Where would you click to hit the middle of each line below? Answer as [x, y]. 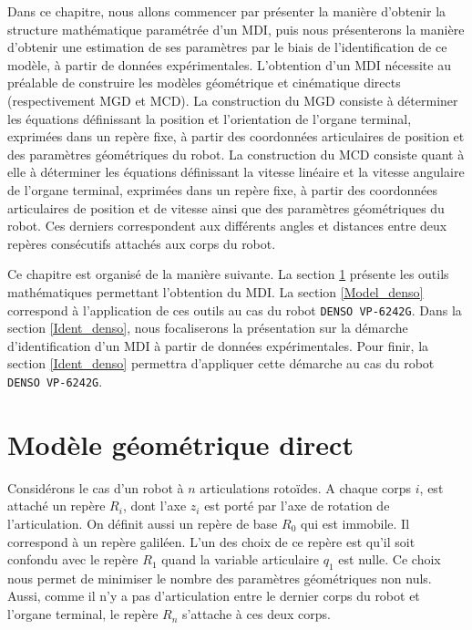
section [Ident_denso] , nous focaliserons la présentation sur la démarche [208, 328]
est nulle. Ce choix [390, 559]
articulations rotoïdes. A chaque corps [306, 487]
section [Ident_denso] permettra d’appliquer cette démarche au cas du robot [221, 363]
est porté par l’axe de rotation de [297, 506]
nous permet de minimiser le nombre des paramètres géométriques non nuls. [220, 578]
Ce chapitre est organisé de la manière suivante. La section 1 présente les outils [228, 274]
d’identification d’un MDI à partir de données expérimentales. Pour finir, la [218, 345]
